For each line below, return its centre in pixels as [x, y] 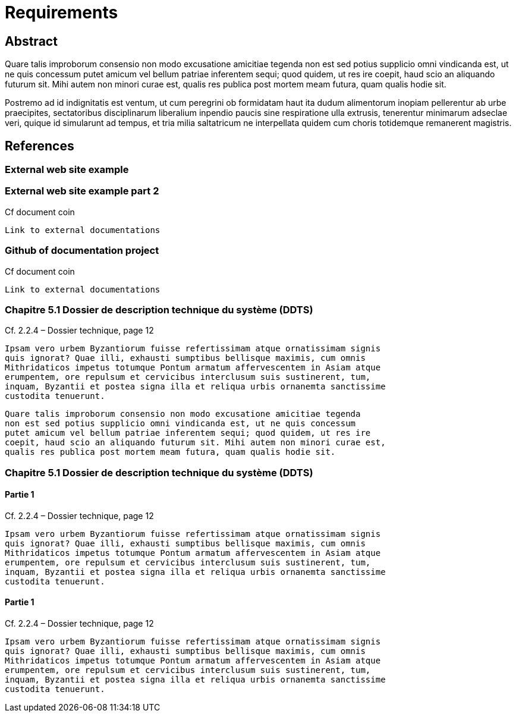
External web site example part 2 [82, 191]
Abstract [31, 41]
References [40, 146]
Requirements [62, 12]
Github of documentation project [82, 251]
